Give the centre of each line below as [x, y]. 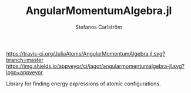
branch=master [25, 60]
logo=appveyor [24, 72]
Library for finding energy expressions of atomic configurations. [83, 84]
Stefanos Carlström [99, 27]
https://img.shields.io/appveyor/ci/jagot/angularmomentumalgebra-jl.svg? [95, 66]
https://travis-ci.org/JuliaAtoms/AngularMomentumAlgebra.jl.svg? [86, 53]
